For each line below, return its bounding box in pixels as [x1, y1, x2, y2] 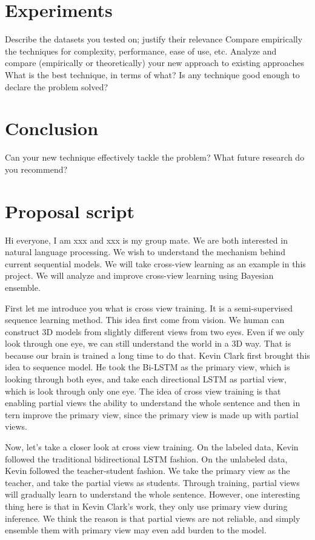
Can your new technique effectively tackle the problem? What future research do [5, 151, 305, 164]
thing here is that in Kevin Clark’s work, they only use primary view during [5, 500, 288, 512]
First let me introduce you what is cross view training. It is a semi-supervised [5, 301, 293, 314]
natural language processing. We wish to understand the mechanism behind [5, 245, 285, 258]
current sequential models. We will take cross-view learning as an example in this [5, 257, 306, 270]
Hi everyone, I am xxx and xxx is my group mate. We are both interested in [5, 233, 288, 246]
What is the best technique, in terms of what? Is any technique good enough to [5, 68, 300, 81]
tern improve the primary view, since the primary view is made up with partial [5, 408, 299, 421]
